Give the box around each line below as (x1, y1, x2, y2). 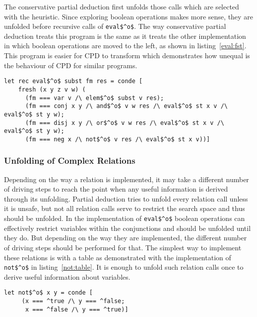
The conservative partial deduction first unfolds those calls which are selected (4, 1, 239, 11)
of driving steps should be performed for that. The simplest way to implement (4, 242, 242, 252)
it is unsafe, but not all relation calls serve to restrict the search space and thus (4, 203, 245, 213)
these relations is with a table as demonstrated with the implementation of (4, 252, 231, 262)
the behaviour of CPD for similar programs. (4, 60, 137, 70)
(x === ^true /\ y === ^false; (21, 298, 125, 305)
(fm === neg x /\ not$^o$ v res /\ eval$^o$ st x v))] (25, 135, 210, 143)
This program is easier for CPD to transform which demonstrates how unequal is (4, 50, 250, 61)
